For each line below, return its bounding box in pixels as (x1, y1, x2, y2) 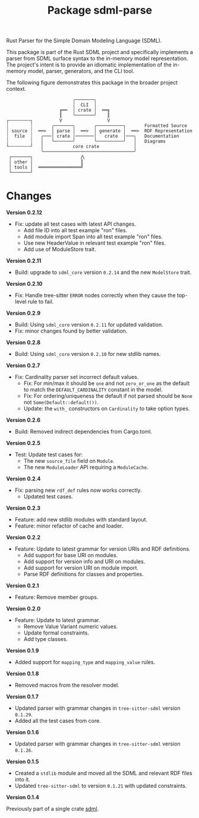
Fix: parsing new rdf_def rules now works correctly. (14, 487, 142, 494)
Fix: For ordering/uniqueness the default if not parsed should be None (23, 393, 193, 400)
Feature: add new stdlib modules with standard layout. (14, 516, 148, 523)
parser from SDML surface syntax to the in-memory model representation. (6, 55, 188, 62)
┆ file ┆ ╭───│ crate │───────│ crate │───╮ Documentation (6, 133, 179, 140)
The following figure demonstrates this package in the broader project (6, 79, 178, 86)
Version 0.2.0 (6, 605, 41, 612)
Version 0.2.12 (6, 209, 43, 216)
